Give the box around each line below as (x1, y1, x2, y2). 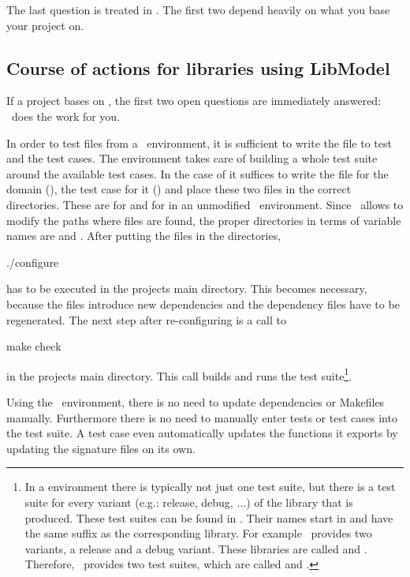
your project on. (6, 17, 84, 33)
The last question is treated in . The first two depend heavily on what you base (6, 2, 390, 17)
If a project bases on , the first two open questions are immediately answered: (6, 92, 382, 109)
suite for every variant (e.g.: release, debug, (24, 493, 233, 510)
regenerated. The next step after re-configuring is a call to (6, 311, 286, 328)
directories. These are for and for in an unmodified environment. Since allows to (6, 196, 404, 212)
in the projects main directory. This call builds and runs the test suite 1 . (6, 365, 352, 384)
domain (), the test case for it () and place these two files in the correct (6, 181, 352, 197)
